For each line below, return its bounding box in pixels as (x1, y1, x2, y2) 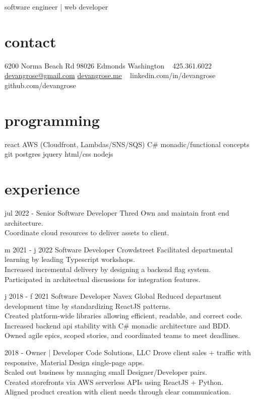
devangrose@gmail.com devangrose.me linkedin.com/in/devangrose (5, 70, 216, 81)
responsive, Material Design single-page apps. (5, 357, 145, 367)
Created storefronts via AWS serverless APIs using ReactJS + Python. (5, 376, 223, 387)
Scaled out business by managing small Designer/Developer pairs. (5, 367, 207, 377)
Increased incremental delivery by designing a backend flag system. (5, 263, 211, 274)
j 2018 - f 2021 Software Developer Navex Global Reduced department (5, 291, 222, 301)
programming (5, 109, 100, 130)
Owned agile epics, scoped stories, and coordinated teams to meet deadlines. (5, 330, 240, 341)
